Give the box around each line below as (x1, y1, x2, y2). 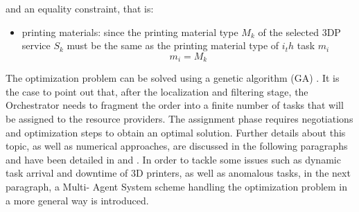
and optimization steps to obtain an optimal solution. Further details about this (6, 125, 346, 139)
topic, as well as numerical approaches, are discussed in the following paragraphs (6, 139, 348, 153)
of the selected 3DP (258, 24, 341, 39)
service (21, 38, 51, 53)
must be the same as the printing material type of (67, 38, 279, 53)
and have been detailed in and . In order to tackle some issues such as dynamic (6, 152, 341, 166)
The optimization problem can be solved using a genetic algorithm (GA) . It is (6, 71, 340, 85)
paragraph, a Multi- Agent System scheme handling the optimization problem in (6, 179, 348, 193)
